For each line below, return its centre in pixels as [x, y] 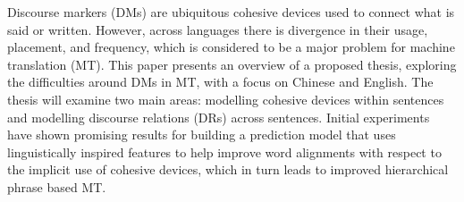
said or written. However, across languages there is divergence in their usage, [218, 29]
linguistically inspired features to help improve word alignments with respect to [224, 151]
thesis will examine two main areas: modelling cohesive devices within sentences [226, 99]
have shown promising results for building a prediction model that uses [202, 135]
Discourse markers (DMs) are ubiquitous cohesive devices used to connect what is [231, 12]
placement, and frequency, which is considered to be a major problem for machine [231, 47]
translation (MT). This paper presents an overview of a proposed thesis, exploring [232, 64]
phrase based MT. [57, 186]
